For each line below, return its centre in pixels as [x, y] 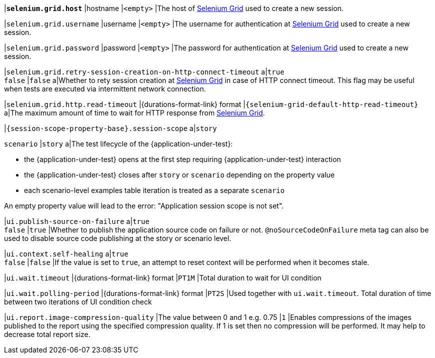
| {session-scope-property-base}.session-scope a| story [110, 128]
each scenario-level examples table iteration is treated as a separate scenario [154, 190]
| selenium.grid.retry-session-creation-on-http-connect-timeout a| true [144, 72]
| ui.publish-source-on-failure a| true [77, 221]
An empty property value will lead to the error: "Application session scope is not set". [144, 206]
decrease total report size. [47, 334]
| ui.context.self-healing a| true [66, 254]
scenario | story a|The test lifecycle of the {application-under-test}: [118, 144]
